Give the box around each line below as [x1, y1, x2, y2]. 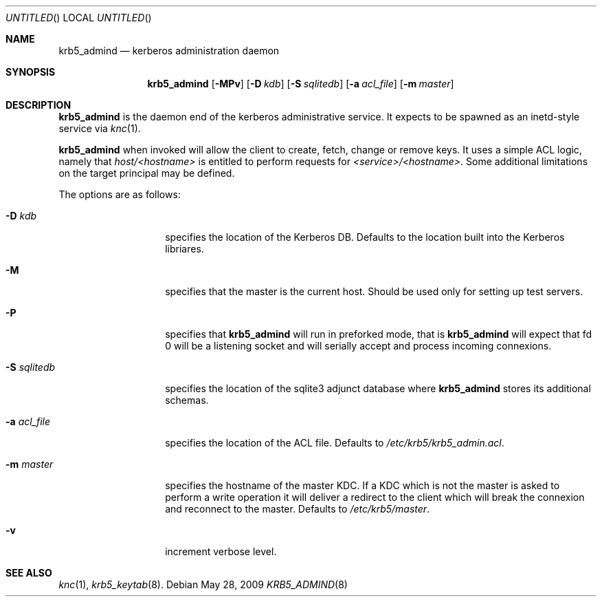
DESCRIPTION [5, 99, 71, 111]
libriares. [165, 243, 204, 255]
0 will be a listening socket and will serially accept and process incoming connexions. [165, 340, 552, 352]
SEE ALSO [5, 567, 52, 579]
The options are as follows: [58, 189, 181, 200]
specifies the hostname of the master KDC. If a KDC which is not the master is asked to [165, 480, 560, 491]
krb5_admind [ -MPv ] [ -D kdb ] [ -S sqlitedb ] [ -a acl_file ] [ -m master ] [147, 78, 454, 89]
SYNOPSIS [5, 66, 56, 78]
